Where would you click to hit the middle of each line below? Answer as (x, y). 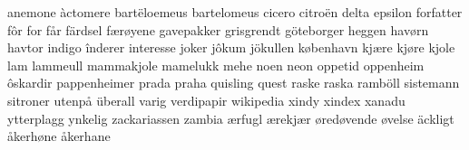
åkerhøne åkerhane (59, 136)
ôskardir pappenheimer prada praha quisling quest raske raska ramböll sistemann (234, 83)
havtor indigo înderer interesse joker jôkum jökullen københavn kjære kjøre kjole (231, 47)
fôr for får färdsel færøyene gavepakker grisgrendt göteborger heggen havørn (218, 29)
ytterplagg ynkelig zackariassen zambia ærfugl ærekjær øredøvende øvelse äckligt (231, 118)
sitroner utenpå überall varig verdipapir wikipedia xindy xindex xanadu (206, 100)
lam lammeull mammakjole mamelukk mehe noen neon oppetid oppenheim (216, 65)
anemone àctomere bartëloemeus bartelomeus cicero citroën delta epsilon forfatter (235, 12)
